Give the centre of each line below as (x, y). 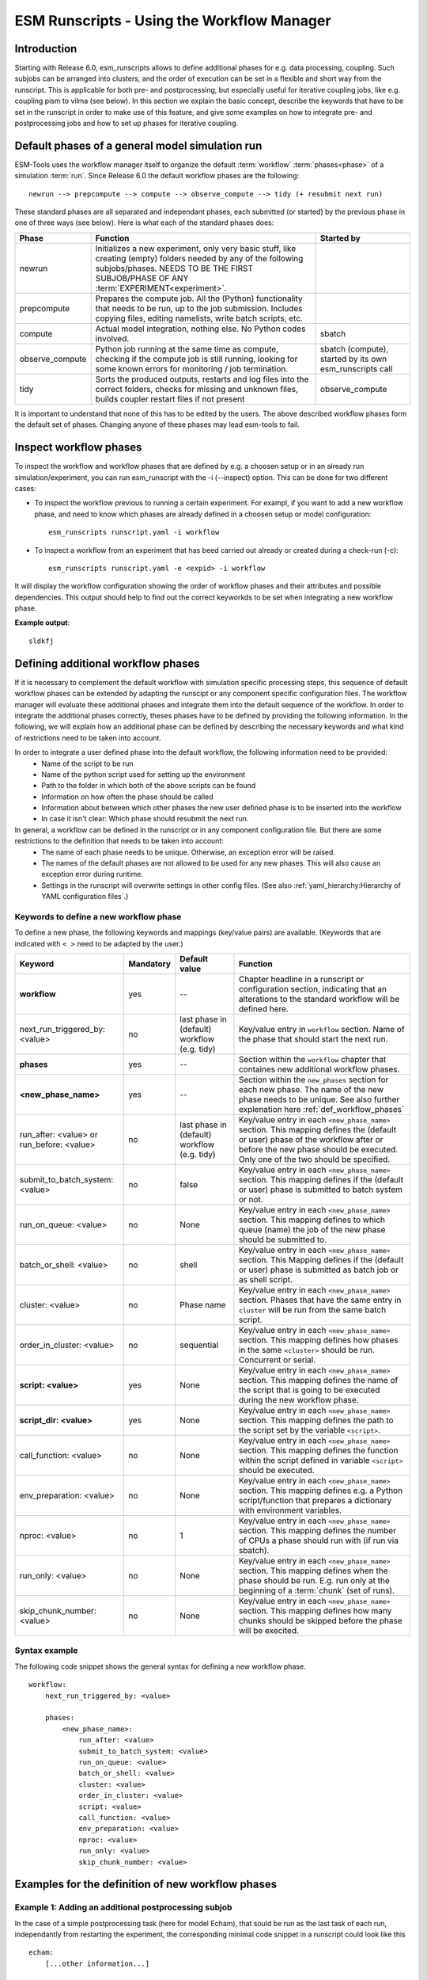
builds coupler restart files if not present (170, 398)
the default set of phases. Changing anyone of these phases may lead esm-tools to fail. (157, 425)
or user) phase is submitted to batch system (321, 1190)
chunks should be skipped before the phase (320, 1621)
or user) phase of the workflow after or (311, 1140)
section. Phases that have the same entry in (320, 1300)
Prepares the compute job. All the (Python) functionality (199, 299)
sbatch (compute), (355, 348)
